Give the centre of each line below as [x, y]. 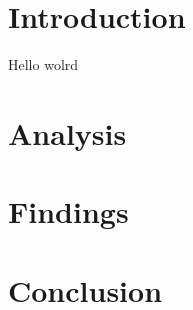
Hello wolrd [43, 64]
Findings [68, 211]
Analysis [67, 132]
